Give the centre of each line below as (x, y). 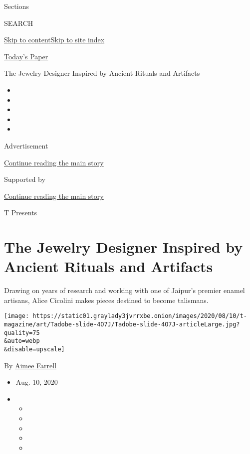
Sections (16, 6)
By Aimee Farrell (30, 365)
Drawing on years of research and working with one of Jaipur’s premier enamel (125, 290)
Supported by (25, 179)
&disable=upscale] (34, 350)
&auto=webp (22, 341)
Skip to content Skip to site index (54, 40)
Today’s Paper (26, 56)
